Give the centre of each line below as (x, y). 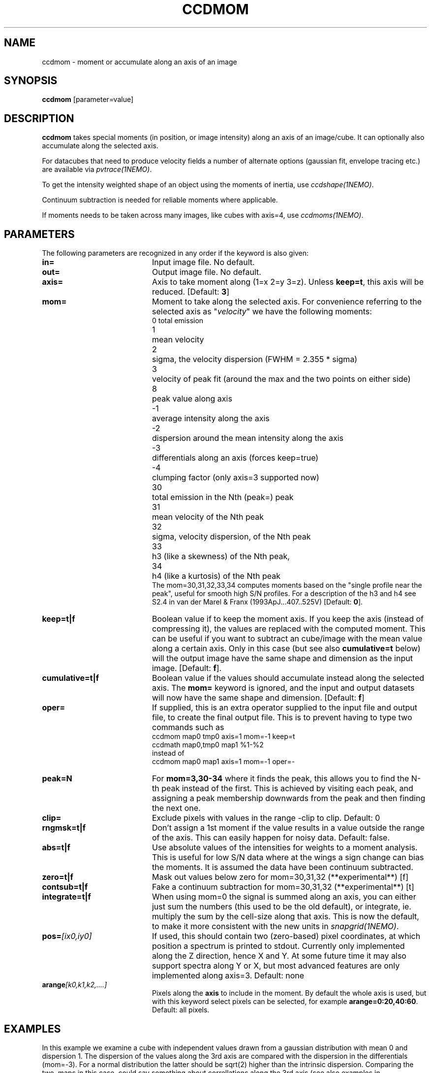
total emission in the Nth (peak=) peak (223, 497)
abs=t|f (56, 848)
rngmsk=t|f (64, 828)
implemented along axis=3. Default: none (228, 976)
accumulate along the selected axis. (100, 146)
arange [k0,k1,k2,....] (75, 985)
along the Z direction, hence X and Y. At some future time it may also (279, 956)
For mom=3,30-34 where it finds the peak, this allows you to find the (280, 779)
